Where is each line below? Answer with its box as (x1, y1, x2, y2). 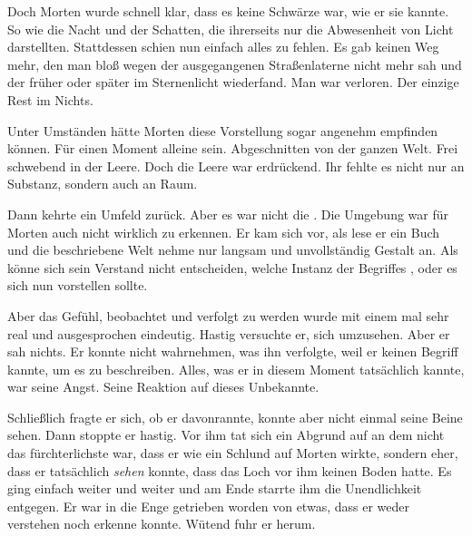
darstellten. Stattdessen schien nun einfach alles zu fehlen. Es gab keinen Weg (7, 37, 439, 56)
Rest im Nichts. (7, 90, 93, 109)
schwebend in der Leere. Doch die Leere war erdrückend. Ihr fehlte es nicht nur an (7, 156, 465, 175)
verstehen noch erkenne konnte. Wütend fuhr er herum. (7, 514, 316, 533)
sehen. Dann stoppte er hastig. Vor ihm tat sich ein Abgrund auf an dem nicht (7, 425, 445, 444)
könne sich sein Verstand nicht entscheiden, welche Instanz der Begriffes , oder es (7, 258, 457, 277)
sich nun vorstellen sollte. (7, 276, 148, 295)
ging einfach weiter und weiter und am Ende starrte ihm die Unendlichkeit (7, 479, 422, 498)
